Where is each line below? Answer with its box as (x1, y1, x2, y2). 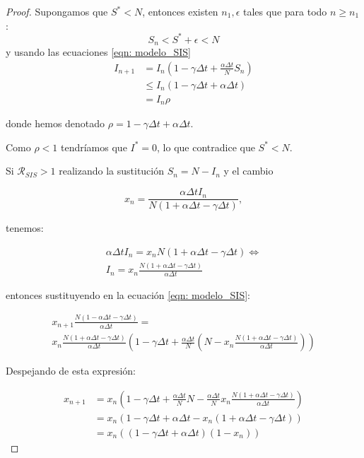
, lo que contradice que (157, 139, 255, 154)
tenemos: (6, 221, 44, 235)
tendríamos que (61, 139, 127, 154)
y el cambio (223, 163, 274, 178)
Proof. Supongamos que (6, 4, 108, 18)
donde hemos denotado (6, 116, 105, 131)
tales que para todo (242, 4, 327, 18)
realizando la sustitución (59, 163, 165, 178)
